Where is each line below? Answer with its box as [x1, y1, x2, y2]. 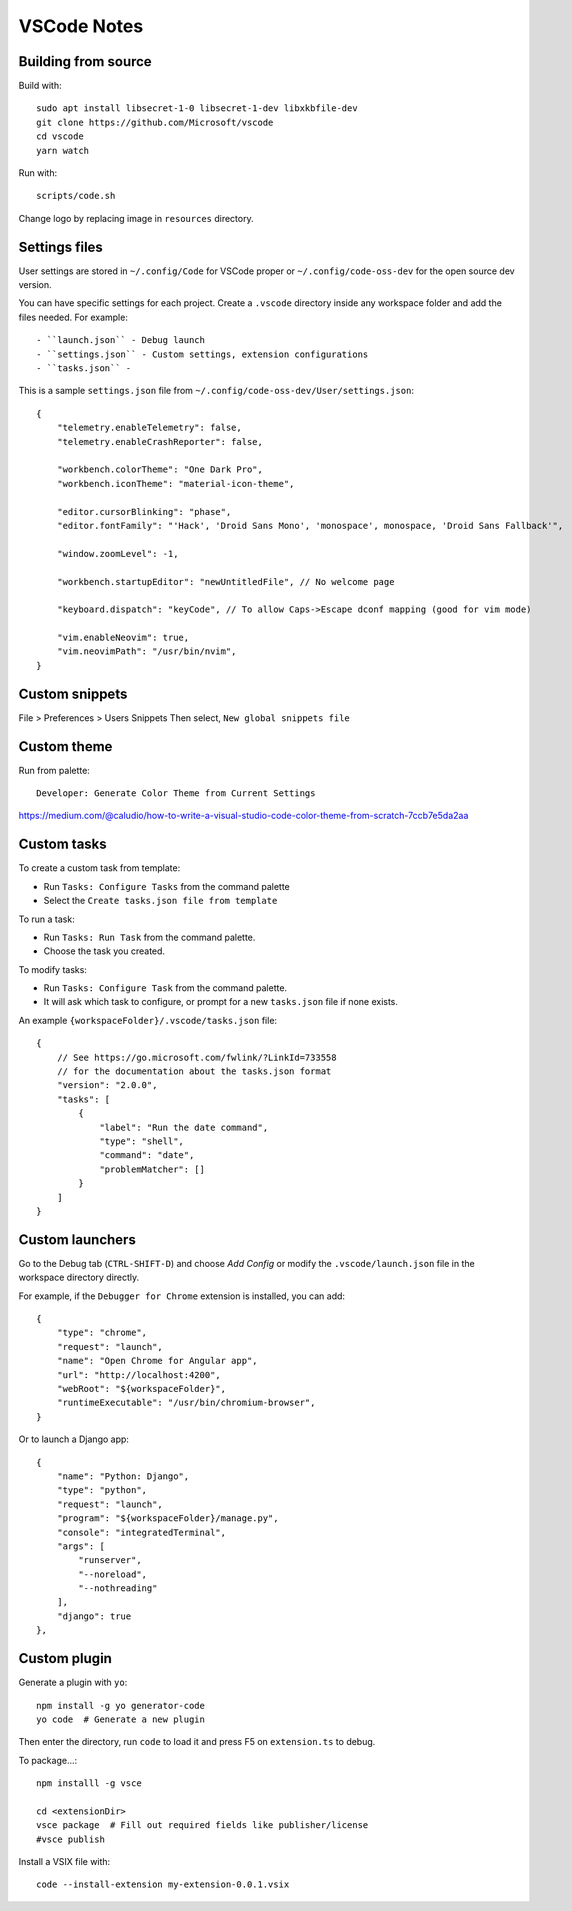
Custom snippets [18, 685, 128, 702]
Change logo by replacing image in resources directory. [18, 212, 254, 224]
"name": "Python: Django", [56, 1470, 190, 1482]
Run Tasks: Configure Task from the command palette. [43, 982, 288, 994]
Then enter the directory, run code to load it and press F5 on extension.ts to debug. [18, 1736, 376, 1748]
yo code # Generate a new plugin [36, 1713, 205, 1725]
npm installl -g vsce [36, 1778, 142, 1789]
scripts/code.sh [36, 190, 116, 202]
